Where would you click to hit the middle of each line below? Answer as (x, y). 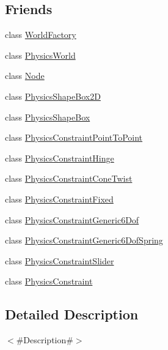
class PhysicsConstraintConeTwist (69, 178)
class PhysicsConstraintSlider (60, 260)
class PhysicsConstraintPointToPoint (74, 137)
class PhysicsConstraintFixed (59, 199)
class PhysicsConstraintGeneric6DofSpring (84, 240)
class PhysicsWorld (40, 55)
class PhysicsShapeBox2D (53, 96)
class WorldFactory (41, 35)
